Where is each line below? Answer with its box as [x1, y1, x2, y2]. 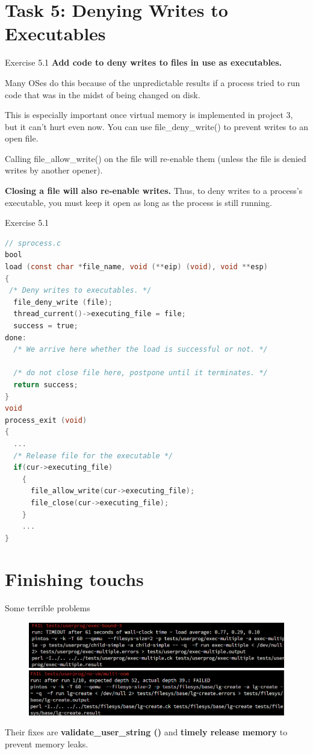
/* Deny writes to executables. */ [9, 286, 152, 295]
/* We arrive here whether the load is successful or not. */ [13, 345, 268, 354]
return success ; [13, 380, 78, 389]
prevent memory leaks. [5, 737, 88, 750]
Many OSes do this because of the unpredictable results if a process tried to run [5, 76, 300, 89]
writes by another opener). [5, 164, 103, 176]
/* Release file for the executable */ [13, 451, 173, 460]
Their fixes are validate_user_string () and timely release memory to [5, 726, 288, 738]
